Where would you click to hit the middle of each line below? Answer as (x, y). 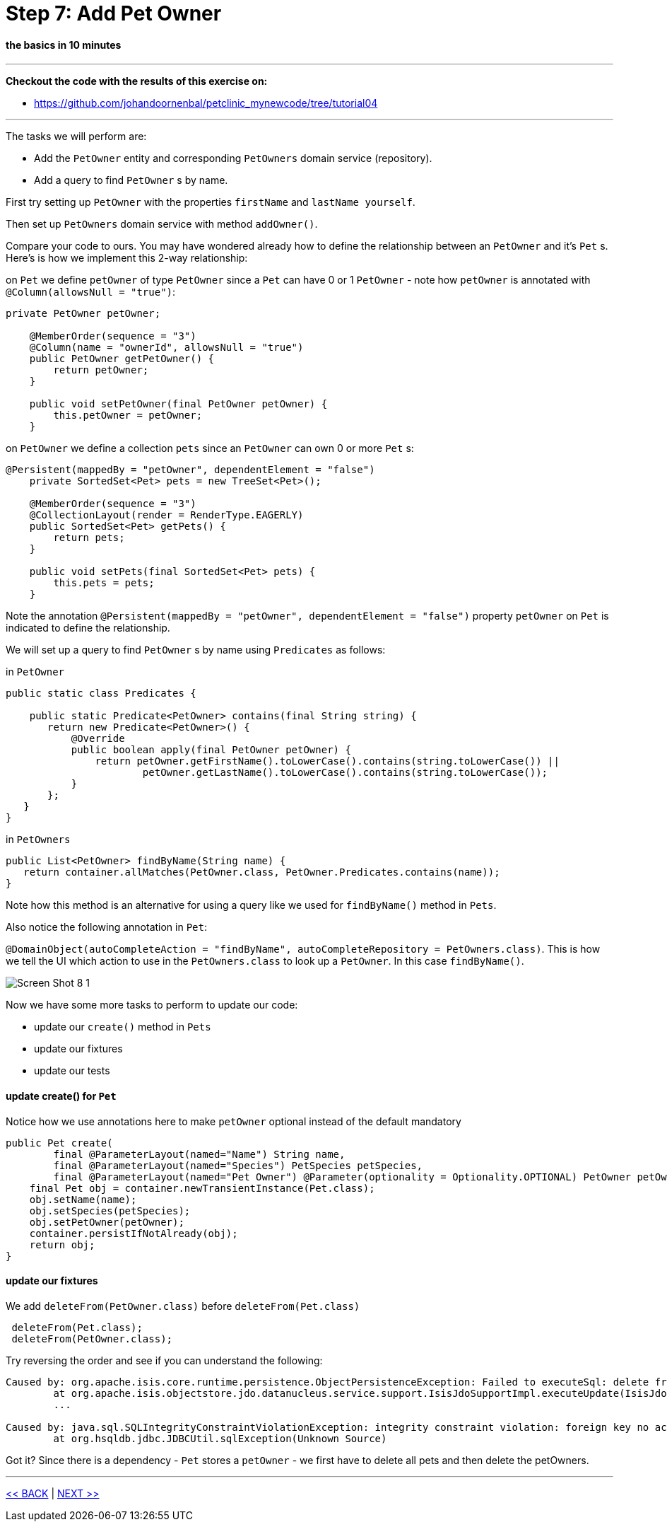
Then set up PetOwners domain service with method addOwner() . (162, 224)
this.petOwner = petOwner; (128, 416)
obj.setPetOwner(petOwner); (107, 1222)
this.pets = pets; (104, 583)
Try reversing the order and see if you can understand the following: (164, 1360)
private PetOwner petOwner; (83, 314)
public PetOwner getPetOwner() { (122, 359)
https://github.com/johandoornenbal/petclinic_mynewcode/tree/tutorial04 (206, 103)
